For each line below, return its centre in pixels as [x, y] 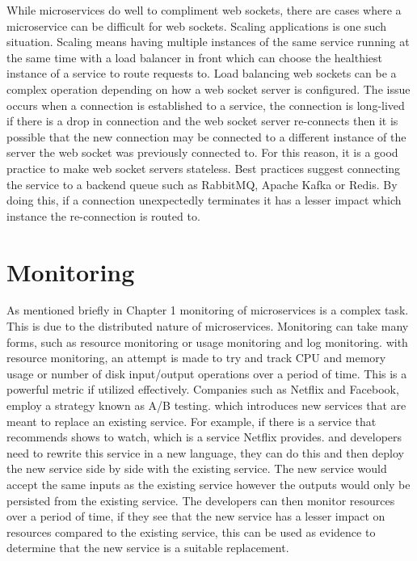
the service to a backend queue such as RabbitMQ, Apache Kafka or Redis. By [202, 184]
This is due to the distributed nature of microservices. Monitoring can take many [208, 326]
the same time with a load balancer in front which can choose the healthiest [194, 57]
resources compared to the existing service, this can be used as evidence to [191, 531]
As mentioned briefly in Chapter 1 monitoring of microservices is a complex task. [208, 310]
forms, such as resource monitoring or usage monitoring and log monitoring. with [207, 342]
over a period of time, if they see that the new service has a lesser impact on [196, 516]
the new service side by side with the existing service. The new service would [197, 468]
